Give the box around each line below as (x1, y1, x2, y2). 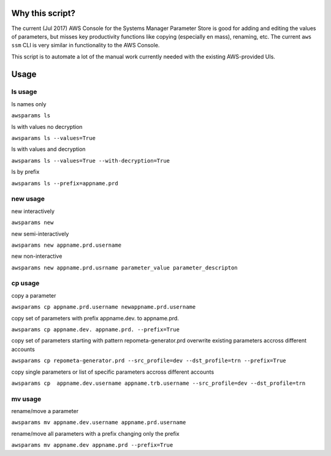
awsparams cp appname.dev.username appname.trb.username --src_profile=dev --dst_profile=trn (11, 379, 306, 387)
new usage (11, 195, 45, 203)
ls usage (11, 88, 37, 96)
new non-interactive (11, 252, 63, 260)
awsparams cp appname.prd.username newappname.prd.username (11, 304, 196, 311)
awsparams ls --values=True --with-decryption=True (11, 157, 170, 164)
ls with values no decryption (11, 123, 83, 130)
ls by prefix (11, 168, 40, 176)
